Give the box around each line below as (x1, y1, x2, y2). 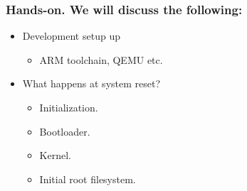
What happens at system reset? (22, 76, 161, 91)
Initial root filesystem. (39, 171, 136, 186)
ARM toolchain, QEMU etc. (39, 52, 163, 67)
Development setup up (22, 28, 120, 43)
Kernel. (39, 148, 71, 163)
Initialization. (39, 100, 98, 114)
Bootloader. (39, 124, 90, 138)
